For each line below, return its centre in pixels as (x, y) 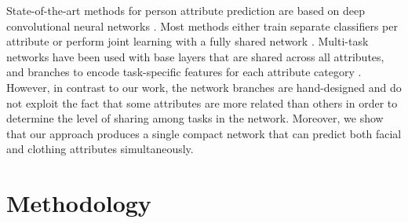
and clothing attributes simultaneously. (100, 149)
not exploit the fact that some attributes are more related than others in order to (202, 102)
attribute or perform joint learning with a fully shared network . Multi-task (188, 41)
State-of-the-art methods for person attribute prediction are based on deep (186, 10)
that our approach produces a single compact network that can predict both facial (204, 133)
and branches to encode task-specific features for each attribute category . (184, 72)
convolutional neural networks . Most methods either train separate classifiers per (202, 26)
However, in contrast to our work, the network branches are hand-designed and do (204, 87)
